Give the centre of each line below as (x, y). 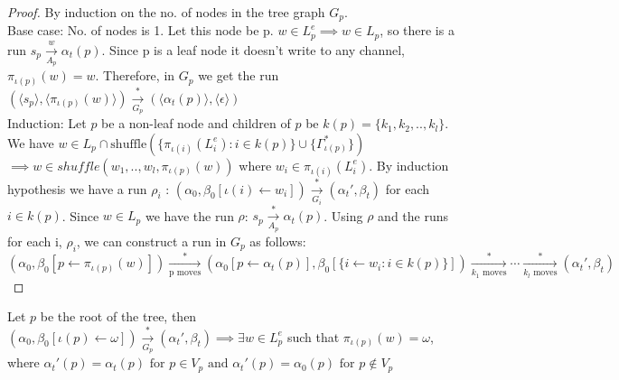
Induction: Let (47, 123)
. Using (343, 215)
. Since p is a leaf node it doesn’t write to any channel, (253, 49)
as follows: (278, 241)
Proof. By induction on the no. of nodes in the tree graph (166, 12)
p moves (185, 272)
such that (313, 336)
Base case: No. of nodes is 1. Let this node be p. (141, 30)
